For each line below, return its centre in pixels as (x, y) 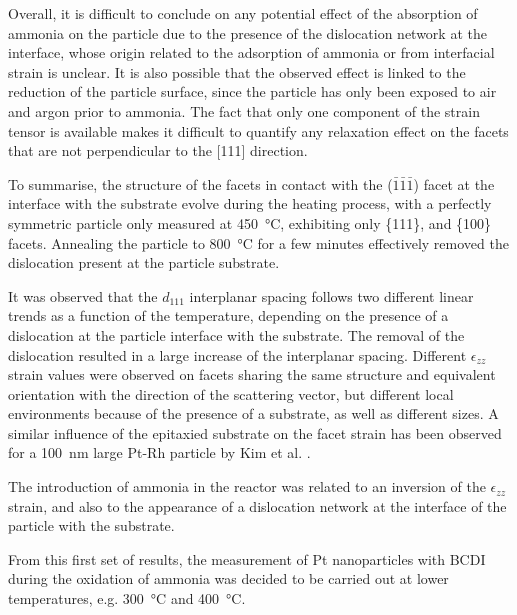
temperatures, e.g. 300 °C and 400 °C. (127, 598)
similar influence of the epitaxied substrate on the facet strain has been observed (255, 432)
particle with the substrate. (91, 525)
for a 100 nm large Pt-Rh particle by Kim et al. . (159, 452)
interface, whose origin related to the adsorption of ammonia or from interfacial (251, 52)
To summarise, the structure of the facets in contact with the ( (200, 183)
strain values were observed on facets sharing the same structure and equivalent (252, 374)
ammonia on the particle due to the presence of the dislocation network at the (247, 32)
